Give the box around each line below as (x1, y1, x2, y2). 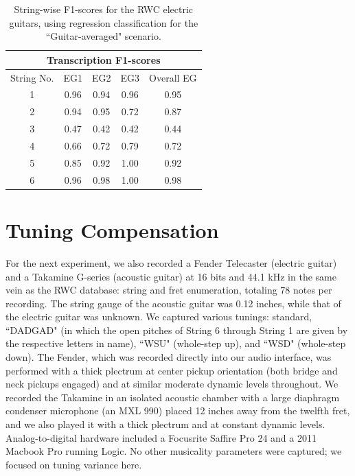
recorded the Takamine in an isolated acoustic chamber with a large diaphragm (5, 390, 340, 404)
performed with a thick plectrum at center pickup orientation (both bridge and (5, 363, 338, 377)
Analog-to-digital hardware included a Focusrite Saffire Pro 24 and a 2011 (5, 430, 317, 444)
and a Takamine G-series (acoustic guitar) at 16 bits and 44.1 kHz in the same (5, 269, 336, 283)
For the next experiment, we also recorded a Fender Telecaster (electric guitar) (5, 255, 337, 270)
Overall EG (149, 70, 197, 84)
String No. (10, 70, 54, 84)
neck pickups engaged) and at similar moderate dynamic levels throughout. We (5, 377, 339, 391)
